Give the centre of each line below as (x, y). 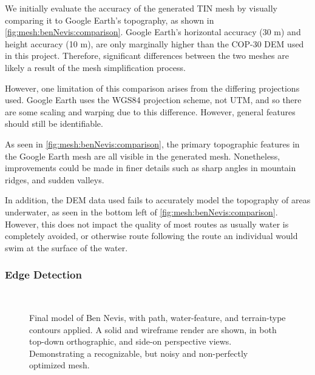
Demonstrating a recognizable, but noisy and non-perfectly (139, 353)
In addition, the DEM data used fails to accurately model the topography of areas (158, 200)
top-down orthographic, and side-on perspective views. (130, 341)
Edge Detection (43, 275)
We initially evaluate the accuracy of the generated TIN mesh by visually (141, 8)
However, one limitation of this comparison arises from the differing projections (152, 88)
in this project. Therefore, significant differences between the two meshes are (147, 56)
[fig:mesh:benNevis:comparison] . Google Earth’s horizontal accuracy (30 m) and (153, 32)
